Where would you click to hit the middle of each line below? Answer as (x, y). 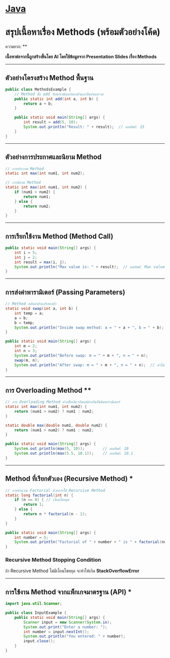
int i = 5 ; (26, 253)
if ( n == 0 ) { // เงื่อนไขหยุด (42, 500)
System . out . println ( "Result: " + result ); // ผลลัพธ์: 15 (84, 127)
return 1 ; (34, 505)
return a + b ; (38, 104)
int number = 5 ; (32, 537)
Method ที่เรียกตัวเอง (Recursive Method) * (69, 479)
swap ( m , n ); (27, 360)
